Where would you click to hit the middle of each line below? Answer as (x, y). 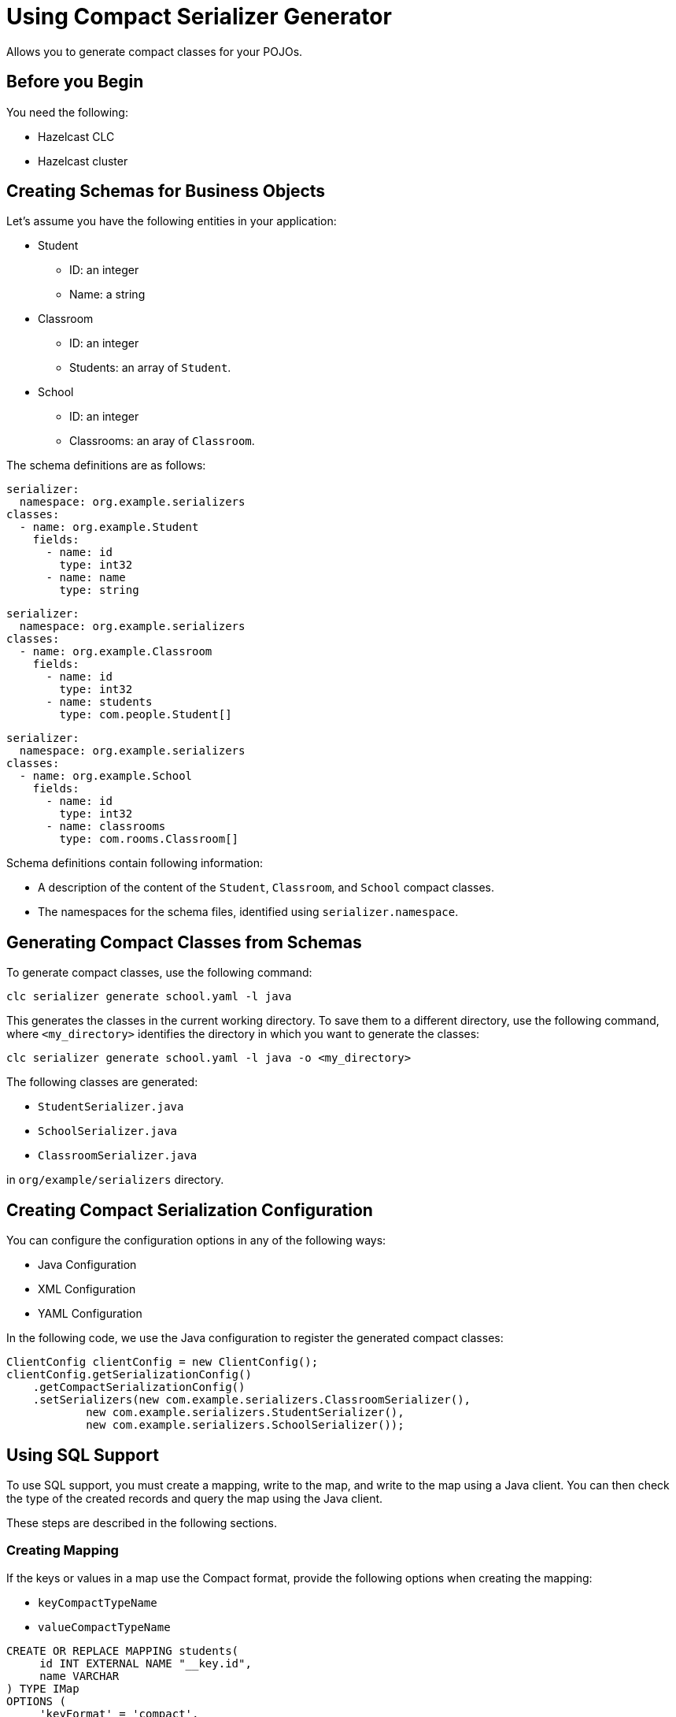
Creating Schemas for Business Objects (166, 191)
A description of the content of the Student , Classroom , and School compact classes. (266, 888)
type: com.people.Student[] (146, 715)
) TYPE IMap (43, 1688)
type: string (99, 590)
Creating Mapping (63, 1550)
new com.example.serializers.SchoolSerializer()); (245, 1425)
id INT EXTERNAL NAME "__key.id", (146, 1663)
